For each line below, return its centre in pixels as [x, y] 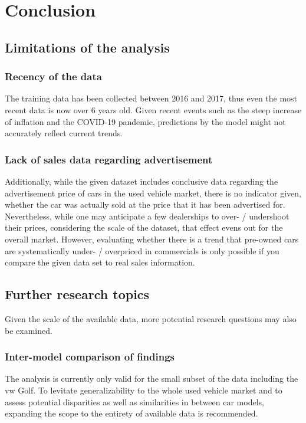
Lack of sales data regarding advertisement [109, 159]
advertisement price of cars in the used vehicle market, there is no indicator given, [153, 193]
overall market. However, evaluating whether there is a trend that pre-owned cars [152, 239]
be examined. [29, 330]
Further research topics [77, 294]
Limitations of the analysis [87, 47]
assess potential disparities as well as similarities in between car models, [134, 401]
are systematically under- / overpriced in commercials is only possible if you [142, 250]
